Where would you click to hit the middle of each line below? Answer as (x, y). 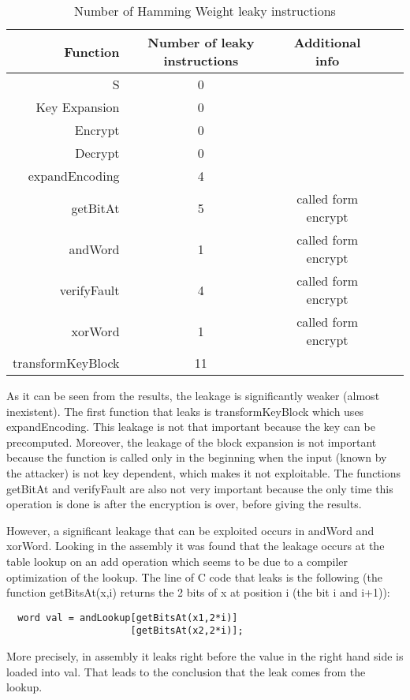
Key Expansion (78, 107)
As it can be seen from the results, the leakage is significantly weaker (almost (193, 395)
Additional (327, 42)
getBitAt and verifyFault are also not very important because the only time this (200, 488)
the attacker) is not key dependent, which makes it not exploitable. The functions (203, 472)
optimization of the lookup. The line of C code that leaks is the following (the (194, 576)
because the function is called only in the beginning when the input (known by (197, 457)
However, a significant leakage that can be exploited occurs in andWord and (190, 530)
